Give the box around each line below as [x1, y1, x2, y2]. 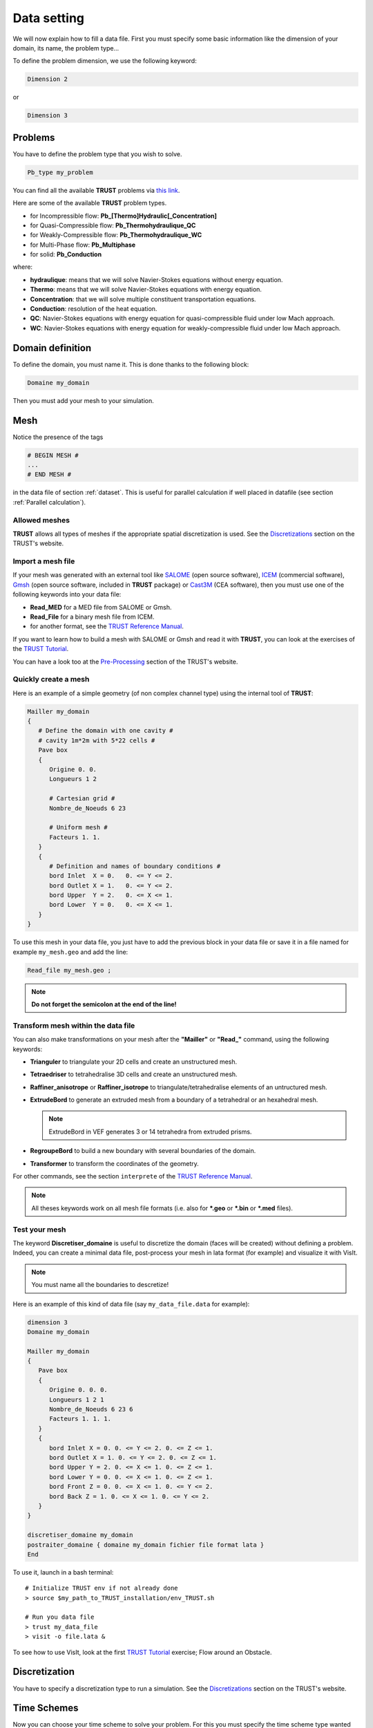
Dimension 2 [27, 75, 68, 83]
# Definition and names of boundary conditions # [49, 862, 221, 870]
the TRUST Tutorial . [12, 645, 69, 653]
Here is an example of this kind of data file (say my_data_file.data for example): [12, 1299, 250, 1308]
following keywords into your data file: [12, 590, 122, 599]
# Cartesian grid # [49, 795, 115, 802]
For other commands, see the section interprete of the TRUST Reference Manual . [12, 1172, 253, 1181]
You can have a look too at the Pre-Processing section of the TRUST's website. [12, 657, 238, 666]
